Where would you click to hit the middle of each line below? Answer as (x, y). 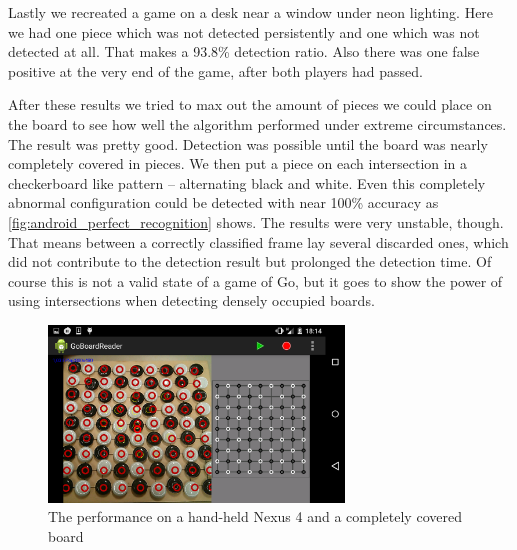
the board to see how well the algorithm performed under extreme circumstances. (257, 123)
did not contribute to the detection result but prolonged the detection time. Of (250, 261)
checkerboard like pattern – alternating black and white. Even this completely (247, 182)
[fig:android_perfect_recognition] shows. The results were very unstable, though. (256, 221)
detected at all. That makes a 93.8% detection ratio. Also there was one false (244, 51)
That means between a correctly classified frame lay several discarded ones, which (258, 241)
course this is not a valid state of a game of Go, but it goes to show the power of (255, 280)
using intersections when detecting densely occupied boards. (191, 300)
